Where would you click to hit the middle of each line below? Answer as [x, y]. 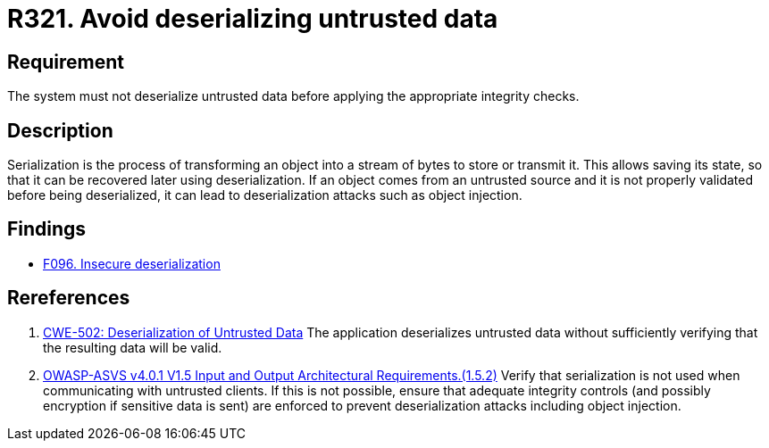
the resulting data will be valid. [133, 347]
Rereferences [69, 298]
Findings [47, 229]
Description [60, 130]
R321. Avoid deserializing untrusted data [253, 19]
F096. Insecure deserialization [132, 263]
